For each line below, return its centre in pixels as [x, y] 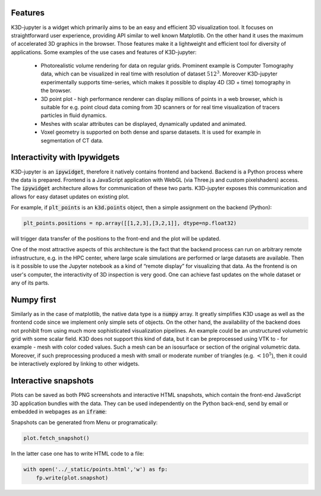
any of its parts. [30, 283]
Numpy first [34, 300]
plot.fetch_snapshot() [56, 438]
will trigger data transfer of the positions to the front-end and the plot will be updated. [116, 239]
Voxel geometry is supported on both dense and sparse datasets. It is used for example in [151, 132]
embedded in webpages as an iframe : [59, 411]
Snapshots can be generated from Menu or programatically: [84, 422]
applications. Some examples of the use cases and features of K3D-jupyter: [104, 52]
